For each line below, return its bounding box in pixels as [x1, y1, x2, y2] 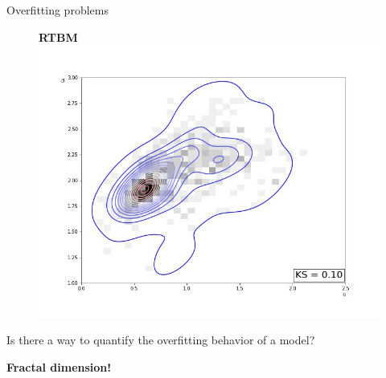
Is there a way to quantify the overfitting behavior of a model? [6, 331, 315, 348]
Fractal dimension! [6, 358, 112, 375]
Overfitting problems [6, 2, 109, 18]
